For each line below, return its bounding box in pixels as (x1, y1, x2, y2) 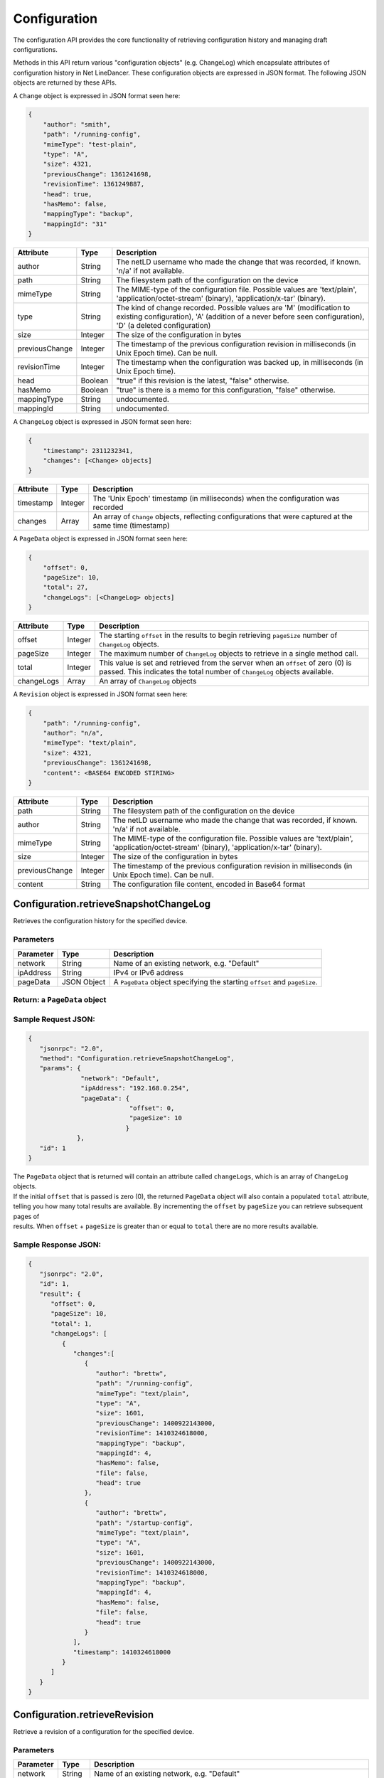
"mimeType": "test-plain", (43, 140, 138, 149)
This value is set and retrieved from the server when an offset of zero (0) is (99, 658, 352, 668)
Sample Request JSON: (13, 1014, 95, 1024)
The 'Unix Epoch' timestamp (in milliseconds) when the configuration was (92, 494, 340, 504)
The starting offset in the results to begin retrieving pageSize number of (99, 630, 338, 640)
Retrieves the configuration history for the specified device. (13, 917, 188, 925)
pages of (13, 1212, 40, 1220)
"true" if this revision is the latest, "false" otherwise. (116, 376, 289, 385)
